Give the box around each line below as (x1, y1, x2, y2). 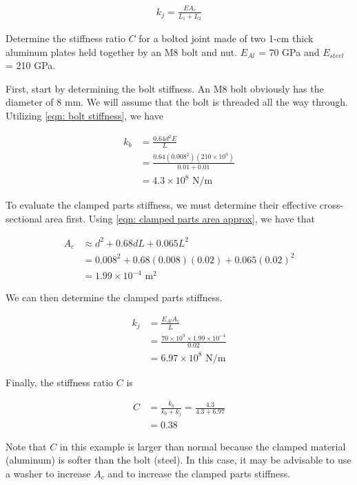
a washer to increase (6, 466, 91, 480)
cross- (319, 198, 344, 212)
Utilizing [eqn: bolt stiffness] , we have (6, 108, 163, 122)
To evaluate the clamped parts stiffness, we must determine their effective (6, 198, 317, 212)
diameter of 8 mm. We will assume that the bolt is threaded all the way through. (6, 95, 348, 109)
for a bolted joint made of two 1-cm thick (139, 30, 314, 45)
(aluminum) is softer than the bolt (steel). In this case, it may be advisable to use (6, 453, 351, 467)
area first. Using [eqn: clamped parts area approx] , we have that (45, 211, 315, 225)
